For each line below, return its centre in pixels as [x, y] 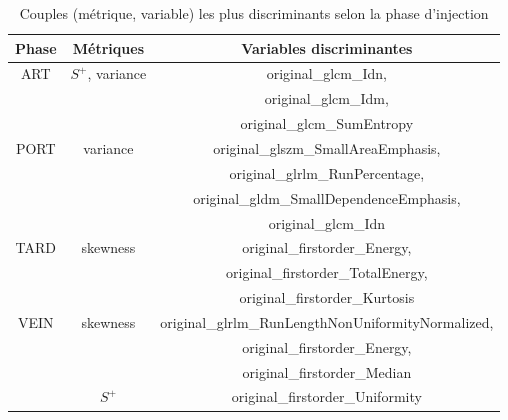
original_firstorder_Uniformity [326, 396]
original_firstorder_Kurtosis [327, 297]
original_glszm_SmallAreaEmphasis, [327, 147]
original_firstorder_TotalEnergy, [327, 272]
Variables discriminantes [327, 47]
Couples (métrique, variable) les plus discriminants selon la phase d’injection [254, 13]
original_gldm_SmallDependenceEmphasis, [327, 197]
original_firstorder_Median [327, 371]
